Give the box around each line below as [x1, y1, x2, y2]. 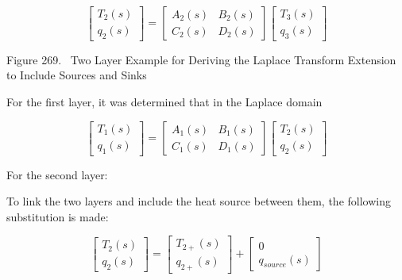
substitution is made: [6, 208, 109, 224]
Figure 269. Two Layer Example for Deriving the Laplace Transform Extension [6, 51, 396, 67]
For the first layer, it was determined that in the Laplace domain [6, 94, 323, 110]
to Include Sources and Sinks [6, 67, 147, 83]
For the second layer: [6, 166, 108, 182]
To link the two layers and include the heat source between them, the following [6, 193, 391, 209]
